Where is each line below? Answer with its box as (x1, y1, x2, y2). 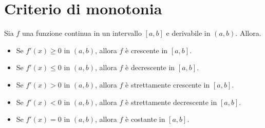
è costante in (125, 114, 165, 124)
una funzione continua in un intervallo (22, 28, 142, 38)
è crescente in (125, 45, 168, 55)
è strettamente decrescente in (125, 96, 217, 107)
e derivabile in (166, 28, 211, 38)
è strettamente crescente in (125, 79, 210, 90)
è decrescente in (125, 62, 175, 73)
